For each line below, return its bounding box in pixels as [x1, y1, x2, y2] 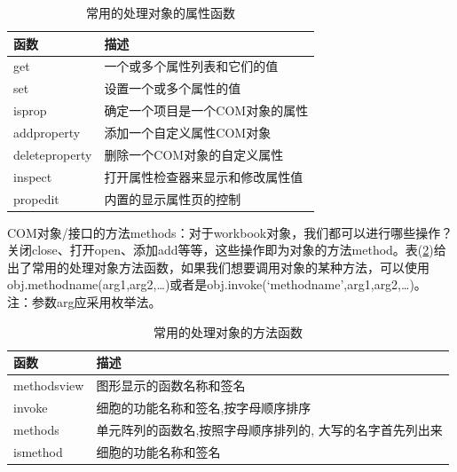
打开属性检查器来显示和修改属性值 [104, 167, 303, 185]
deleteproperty [13, 145, 92, 163]
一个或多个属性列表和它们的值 [104, 57, 279, 75]
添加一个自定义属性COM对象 [104, 122, 272, 141]
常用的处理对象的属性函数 [86, 4, 236, 21]
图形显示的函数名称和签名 [96, 376, 246, 394]
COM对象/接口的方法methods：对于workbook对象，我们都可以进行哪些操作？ [7, 223, 453, 241]
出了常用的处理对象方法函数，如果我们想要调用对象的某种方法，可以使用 [7, 257, 429, 276]
